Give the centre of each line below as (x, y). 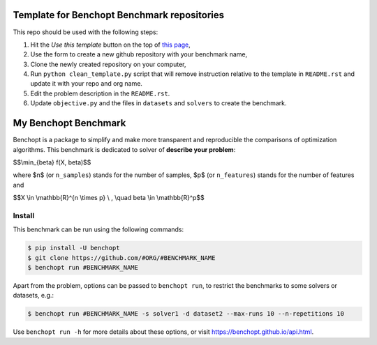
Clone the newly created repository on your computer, (108, 64)
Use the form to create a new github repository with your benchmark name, (139, 54)
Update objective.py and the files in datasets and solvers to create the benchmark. (158, 103)
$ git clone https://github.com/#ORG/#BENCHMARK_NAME (121, 258)
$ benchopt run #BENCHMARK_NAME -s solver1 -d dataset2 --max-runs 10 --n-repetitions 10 (186, 314)
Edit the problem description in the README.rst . (100, 93)
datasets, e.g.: (34, 296)
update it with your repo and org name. (87, 84)
